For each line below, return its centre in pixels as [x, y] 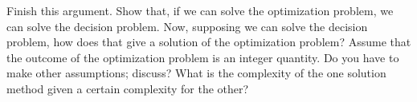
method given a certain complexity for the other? [128, 88]
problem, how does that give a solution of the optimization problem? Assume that [209, 42]
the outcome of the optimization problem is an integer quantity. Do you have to [203, 57]
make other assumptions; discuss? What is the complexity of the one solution [196, 73]
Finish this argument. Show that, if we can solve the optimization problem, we [200, 10]
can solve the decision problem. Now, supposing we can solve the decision [187, 26]
